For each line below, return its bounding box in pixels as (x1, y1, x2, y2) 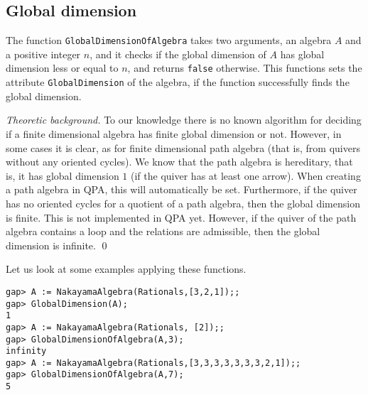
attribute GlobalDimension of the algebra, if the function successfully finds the (6, 75, 350, 90)
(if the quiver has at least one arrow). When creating (131, 168, 361, 183)
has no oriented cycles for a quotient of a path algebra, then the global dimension (6, 195, 360, 210)
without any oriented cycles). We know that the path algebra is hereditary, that (6, 154, 353, 169)
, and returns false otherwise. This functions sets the (127, 60, 362, 75)
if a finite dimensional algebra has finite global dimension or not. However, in (6, 126, 342, 141)
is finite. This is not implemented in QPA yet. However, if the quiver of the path (6, 210, 357, 224)
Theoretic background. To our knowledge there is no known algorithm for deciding (6, 112, 362, 127)
